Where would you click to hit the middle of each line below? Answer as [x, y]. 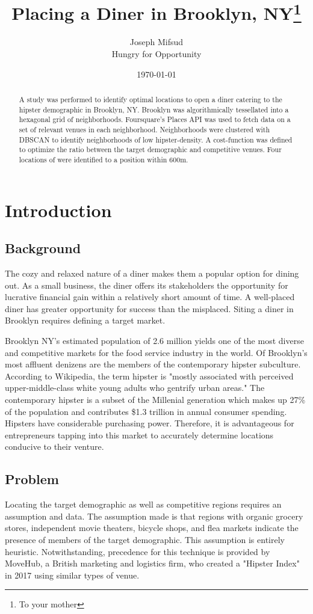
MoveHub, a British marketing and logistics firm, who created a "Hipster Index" [152, 563]
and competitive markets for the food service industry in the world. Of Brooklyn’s [156, 352]
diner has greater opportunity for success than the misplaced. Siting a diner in [149, 308]
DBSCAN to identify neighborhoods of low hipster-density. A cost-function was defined [156, 139]
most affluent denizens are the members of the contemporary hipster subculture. [153, 364]
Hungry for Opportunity [156, 54]
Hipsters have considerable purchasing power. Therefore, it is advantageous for [150, 423]
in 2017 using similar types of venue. [72, 575]
